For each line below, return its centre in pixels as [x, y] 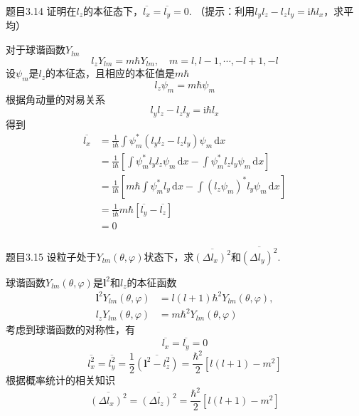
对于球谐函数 [36, 50]
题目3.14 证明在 [41, 11]
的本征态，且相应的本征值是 [111, 73]
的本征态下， [113, 11]
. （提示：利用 [222, 11]
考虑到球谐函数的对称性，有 [70, 329]
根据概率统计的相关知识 [60, 380]
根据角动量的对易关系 [55, 99]
